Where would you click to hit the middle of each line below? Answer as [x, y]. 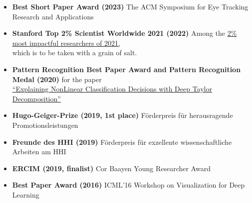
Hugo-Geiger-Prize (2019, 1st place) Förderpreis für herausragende [123, 115]
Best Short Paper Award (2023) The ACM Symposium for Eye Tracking [130, 6]
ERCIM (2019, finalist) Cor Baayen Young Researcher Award [111, 168]
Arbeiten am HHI [39, 152]
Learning [26, 194]
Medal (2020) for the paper [57, 79]
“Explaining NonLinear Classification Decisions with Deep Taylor [112, 89]
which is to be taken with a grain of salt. [75, 52]
